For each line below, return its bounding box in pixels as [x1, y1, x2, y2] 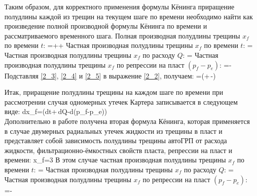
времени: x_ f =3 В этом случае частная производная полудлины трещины [4, 155, 226, 165]
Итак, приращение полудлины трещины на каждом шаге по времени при [4, 87, 223, 97]
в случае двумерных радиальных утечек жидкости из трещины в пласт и [4, 125, 222, 136]
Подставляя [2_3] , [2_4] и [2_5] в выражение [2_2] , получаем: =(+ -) [4, 70, 216, 80]
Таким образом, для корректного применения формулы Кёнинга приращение [4, 1, 235, 11]
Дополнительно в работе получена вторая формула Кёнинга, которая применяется [4, 116, 250, 126]
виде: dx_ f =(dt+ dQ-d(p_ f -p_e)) [4, 106, 107, 117]
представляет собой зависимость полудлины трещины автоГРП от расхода [4, 135, 227, 146]
